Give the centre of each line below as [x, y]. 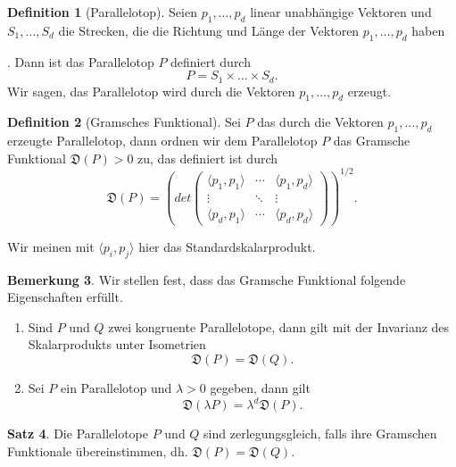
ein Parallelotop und [116, 387]
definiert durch [211, 61]
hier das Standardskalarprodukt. [227, 246]
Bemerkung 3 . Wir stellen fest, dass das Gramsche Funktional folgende [207, 279]
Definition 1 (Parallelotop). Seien [102, 12]
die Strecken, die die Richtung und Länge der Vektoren [209, 30]
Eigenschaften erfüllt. [65, 297]
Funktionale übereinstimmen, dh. [98, 450]
